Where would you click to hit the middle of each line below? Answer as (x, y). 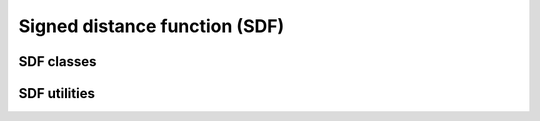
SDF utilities (56, 93)
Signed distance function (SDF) (151, 26)
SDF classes (57, 61)
